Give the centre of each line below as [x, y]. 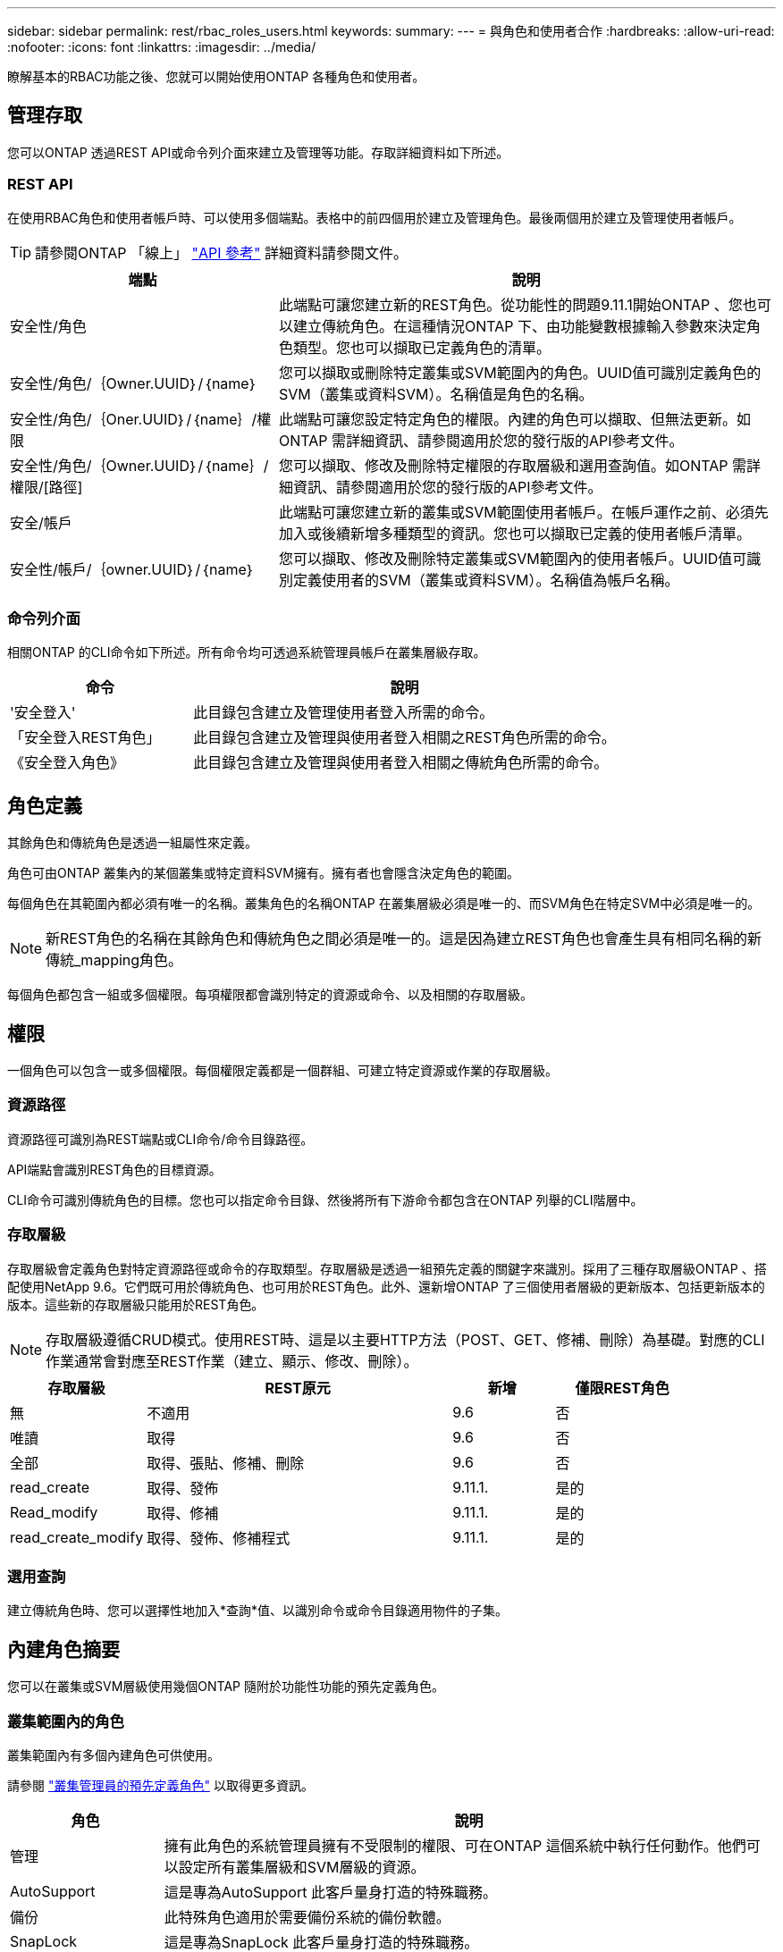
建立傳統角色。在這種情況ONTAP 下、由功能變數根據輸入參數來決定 [519, 326]
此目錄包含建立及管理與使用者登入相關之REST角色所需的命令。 [404, 738]
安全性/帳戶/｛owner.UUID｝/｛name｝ [133, 569]
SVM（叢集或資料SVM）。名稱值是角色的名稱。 [436, 394]
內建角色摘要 [63, 1649]
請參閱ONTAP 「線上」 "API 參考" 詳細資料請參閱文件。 [222, 252]
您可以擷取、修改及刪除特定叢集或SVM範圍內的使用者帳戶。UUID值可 [513, 558]
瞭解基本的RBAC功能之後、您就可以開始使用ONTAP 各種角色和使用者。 [216, 76]
